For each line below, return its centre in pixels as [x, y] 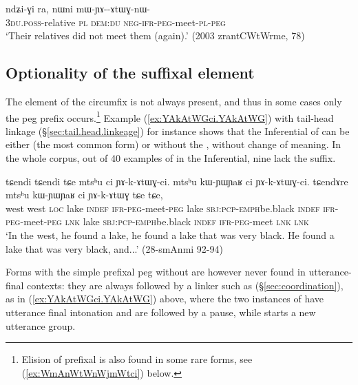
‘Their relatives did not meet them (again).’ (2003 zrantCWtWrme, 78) [155, 35]
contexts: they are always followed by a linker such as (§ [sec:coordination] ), [185, 285]
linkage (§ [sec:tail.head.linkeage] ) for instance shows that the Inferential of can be [178, 131]
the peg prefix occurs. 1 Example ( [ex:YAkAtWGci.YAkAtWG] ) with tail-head [170, 116]
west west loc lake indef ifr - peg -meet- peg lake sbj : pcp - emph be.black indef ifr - [172, 208]
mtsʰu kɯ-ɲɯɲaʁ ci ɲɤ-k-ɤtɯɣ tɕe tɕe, [84, 195]
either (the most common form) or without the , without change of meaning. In [173, 144]
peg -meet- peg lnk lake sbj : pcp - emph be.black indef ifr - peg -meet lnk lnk [157, 221]
